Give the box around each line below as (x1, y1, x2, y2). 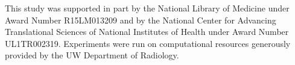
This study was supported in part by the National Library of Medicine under (5, 2, 290, 14)
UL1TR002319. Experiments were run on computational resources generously (5, 37, 291, 49)
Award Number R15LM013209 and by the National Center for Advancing (5, 13, 276, 26)
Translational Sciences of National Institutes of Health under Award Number (5, 25, 289, 38)
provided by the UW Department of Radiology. (5, 49, 179, 61)
